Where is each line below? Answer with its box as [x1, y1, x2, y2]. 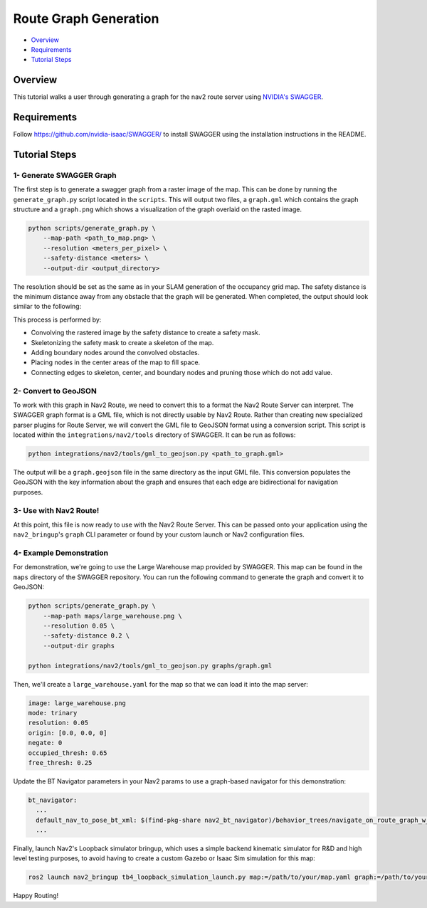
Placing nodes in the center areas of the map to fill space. [31, 358, 201, 366]
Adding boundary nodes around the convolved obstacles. [31, 348, 200, 357]
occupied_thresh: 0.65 [28, 749, 107, 757]
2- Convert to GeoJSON [13, 386, 97, 396]
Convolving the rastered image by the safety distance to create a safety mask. [31, 328, 260, 337]
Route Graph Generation [13, 11, 159, 26]
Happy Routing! [13, 892, 59, 900]
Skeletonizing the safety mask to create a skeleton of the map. [31, 338, 214, 347]
